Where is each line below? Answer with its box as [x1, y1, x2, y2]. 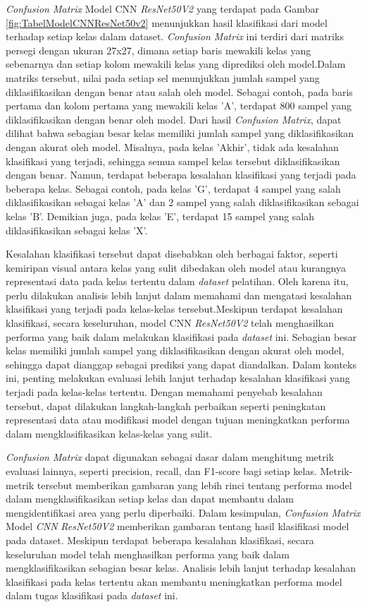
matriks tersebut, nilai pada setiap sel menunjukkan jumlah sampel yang [6, 70, 320, 85]
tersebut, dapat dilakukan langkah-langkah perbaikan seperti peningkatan [6, 398, 326, 413]
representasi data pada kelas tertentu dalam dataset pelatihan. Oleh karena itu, [6, 274, 349, 289]
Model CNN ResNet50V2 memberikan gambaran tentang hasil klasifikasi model [6, 519, 349, 534]
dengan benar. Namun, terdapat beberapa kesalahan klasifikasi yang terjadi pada [6, 167, 356, 182]
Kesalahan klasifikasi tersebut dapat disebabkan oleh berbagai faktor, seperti [6, 246, 338, 261]
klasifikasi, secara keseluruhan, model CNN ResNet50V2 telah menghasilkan [6, 315, 334, 330]
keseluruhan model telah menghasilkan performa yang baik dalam [6, 546, 290, 561]
